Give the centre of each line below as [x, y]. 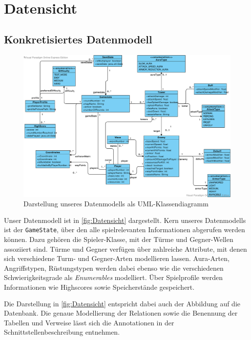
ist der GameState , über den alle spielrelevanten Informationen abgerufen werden [125, 230]
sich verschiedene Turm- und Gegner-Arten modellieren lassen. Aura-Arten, [117, 258]
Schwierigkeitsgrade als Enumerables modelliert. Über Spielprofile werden [113, 277]
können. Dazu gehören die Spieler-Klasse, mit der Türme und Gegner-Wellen [119, 239]
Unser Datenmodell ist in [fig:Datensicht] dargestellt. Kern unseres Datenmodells [125, 220]
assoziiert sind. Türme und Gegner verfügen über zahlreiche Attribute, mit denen [125, 249]
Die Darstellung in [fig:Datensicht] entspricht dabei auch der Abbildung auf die [122, 303]
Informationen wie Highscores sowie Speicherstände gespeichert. [99, 287]
